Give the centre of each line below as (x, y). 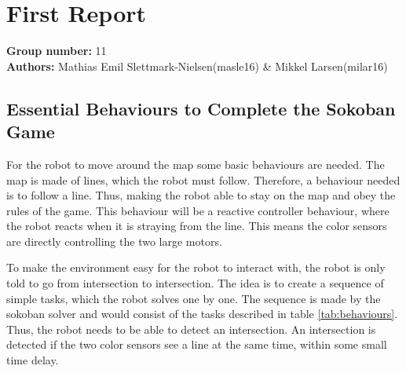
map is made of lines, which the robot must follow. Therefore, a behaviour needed (203, 179)
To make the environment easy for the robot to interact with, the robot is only (196, 267)
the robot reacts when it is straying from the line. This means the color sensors (197, 226)
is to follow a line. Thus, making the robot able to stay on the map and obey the (201, 195)
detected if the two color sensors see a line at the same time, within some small (197, 344)
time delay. (33, 360)
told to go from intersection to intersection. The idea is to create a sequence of (195, 283)
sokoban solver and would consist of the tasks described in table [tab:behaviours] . (202, 314)
